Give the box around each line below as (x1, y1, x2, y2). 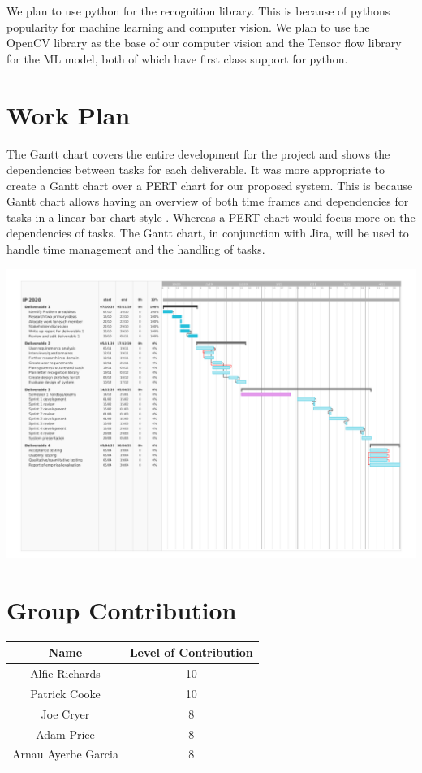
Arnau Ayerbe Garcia (12, 745, 118, 762)
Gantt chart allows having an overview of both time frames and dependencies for (6, 193, 409, 210)
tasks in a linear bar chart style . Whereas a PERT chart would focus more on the (6, 208, 416, 225)
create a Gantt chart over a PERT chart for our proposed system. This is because (6, 176, 413, 193)
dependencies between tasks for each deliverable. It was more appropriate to (6, 161, 385, 178)
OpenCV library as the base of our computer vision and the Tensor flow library (6, 34, 402, 51)
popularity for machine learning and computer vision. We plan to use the (6, 18, 370, 35)
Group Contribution (6, 593, 237, 626)
